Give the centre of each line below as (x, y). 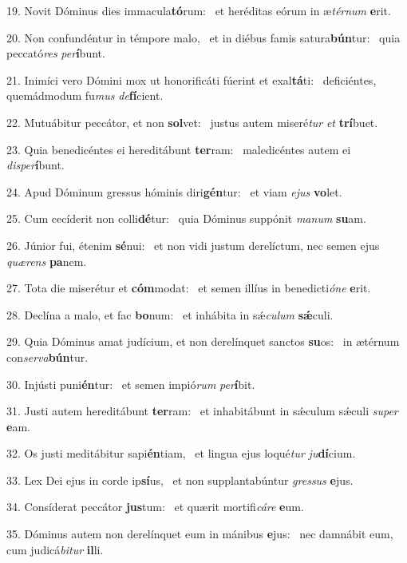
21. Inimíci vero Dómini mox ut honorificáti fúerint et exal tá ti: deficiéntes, (192, 79)
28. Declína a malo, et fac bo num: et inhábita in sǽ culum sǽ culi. (170, 314)
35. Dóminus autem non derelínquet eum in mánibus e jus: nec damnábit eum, (200, 534)
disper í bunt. (36, 165)
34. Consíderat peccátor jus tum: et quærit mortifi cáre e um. (155, 507)
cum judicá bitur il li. (55, 549)
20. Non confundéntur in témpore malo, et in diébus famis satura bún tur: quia (203, 37)
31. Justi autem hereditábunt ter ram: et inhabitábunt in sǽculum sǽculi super (202, 411)
